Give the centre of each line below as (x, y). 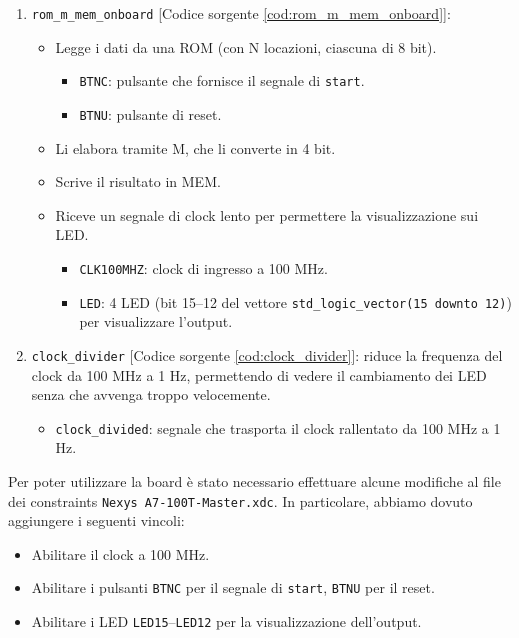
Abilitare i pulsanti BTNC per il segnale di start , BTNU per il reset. (233, 587)
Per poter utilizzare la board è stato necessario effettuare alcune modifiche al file (254, 480)
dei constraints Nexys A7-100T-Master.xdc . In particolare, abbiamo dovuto (240, 500)
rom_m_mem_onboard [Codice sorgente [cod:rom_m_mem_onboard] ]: (241, 13)
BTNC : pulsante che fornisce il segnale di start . (222, 80)
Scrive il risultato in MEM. (138, 181)
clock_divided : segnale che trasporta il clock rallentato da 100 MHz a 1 (278, 427)
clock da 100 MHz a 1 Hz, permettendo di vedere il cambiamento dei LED (259, 374)
